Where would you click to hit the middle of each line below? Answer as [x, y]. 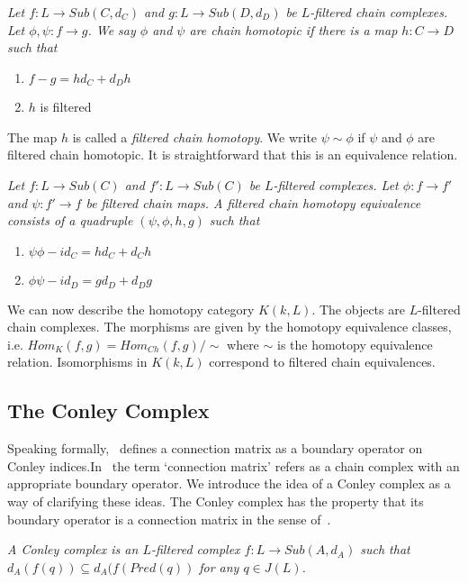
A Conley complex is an [73, 549]
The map [32, 137]
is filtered [66, 107]
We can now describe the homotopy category [131, 309]
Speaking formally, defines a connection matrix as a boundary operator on [215, 448]
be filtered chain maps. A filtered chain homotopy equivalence [253, 202]
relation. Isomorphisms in [77, 362]
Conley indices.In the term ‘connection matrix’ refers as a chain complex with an [234, 465]
